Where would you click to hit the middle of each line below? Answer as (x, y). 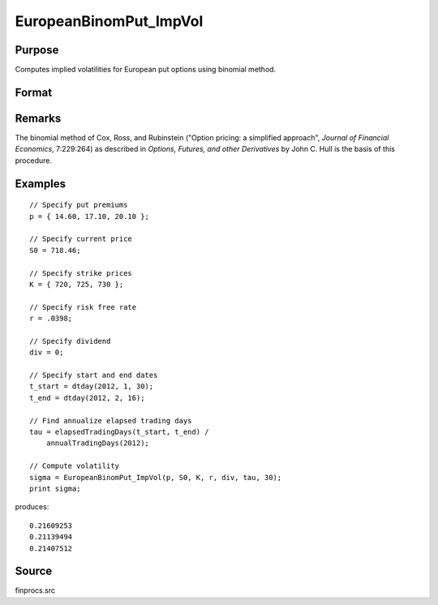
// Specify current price (81, 239)
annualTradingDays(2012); (98, 443)
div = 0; (47, 352)
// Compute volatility (75, 466)
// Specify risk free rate (83, 307)
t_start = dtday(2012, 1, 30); (92, 386)
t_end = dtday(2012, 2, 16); (87, 398)
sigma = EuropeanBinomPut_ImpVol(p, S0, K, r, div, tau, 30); (156, 477)
